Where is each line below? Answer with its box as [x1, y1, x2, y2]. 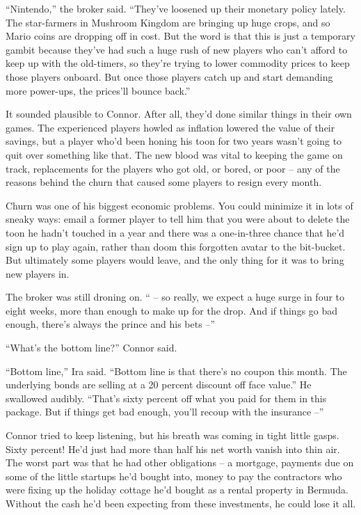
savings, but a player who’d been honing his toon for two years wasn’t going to [6, 134, 342, 148]
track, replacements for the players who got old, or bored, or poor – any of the [6, 161, 340, 175]
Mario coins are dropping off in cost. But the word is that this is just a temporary [6, 29, 355, 43]
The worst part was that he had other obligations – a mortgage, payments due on [6, 455, 354, 470]
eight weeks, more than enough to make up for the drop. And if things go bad [6, 303, 338, 317]
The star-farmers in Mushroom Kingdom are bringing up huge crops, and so [6, 15, 330, 29]
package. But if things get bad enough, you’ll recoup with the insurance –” [6, 404, 324, 419]
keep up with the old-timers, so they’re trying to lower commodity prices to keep [6, 56, 350, 70]
